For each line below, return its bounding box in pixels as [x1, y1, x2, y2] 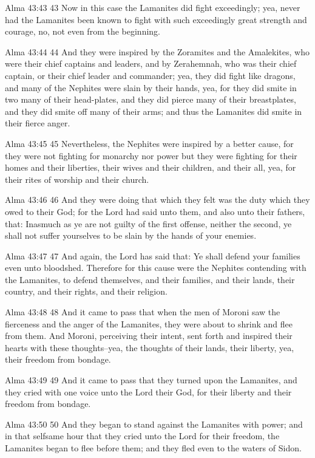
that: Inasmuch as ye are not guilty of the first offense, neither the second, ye [5, 217, 292, 230]
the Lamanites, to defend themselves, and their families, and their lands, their [5, 273, 295, 285]
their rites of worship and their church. [5, 173, 149, 185]
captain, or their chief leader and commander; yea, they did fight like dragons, [5, 69, 296, 81]
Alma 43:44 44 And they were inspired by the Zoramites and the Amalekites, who [5, 45, 310, 58]
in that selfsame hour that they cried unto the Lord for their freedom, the [5, 429, 280, 442]
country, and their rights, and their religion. [5, 285, 168, 298]
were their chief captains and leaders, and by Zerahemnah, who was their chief [5, 57, 297, 70]
